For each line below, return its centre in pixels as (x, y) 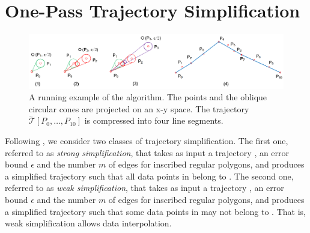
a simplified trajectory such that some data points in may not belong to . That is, (155, 211)
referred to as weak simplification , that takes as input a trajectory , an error (144, 188)
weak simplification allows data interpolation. (88, 223)
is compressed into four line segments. (154, 120)
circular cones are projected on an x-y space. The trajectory (139, 108)
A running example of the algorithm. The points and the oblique (148, 97)
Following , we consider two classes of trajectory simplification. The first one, (147, 141)
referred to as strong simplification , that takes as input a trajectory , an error (147, 152)
